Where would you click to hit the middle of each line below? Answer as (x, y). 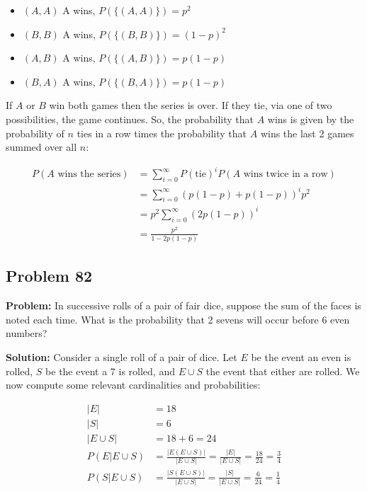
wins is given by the (311, 119)
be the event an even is (301, 356)
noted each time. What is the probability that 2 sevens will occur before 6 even (178, 319)
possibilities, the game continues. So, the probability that (130, 119)
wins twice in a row (286, 175)
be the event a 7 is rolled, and (110, 371)
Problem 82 (49, 276)
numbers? (27, 333)
